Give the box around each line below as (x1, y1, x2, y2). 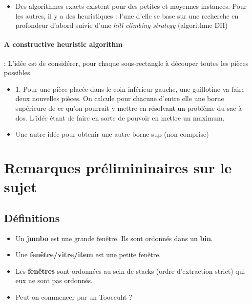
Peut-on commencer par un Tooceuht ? (15, 291, 132, 302)
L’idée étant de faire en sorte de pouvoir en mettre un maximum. (29, 112, 225, 122)
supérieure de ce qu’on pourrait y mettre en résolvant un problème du (15, 102, 225, 113)
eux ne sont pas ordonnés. (15, 275, 93, 285)
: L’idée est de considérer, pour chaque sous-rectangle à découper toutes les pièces (4, 58, 249, 68)
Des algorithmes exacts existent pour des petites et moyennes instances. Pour (15, 1, 247, 11)
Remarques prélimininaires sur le (4, 157, 232, 177)
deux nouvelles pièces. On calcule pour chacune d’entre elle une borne (15, 93, 224, 103)
